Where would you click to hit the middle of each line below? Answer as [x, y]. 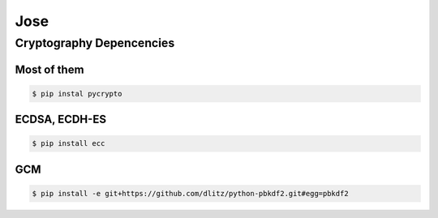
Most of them [49, 69]
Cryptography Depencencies [95, 43]
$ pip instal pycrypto [77, 94]
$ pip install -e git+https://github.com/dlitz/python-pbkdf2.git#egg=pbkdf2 [190, 193]
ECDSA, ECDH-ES [61, 120]
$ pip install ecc [69, 143]
